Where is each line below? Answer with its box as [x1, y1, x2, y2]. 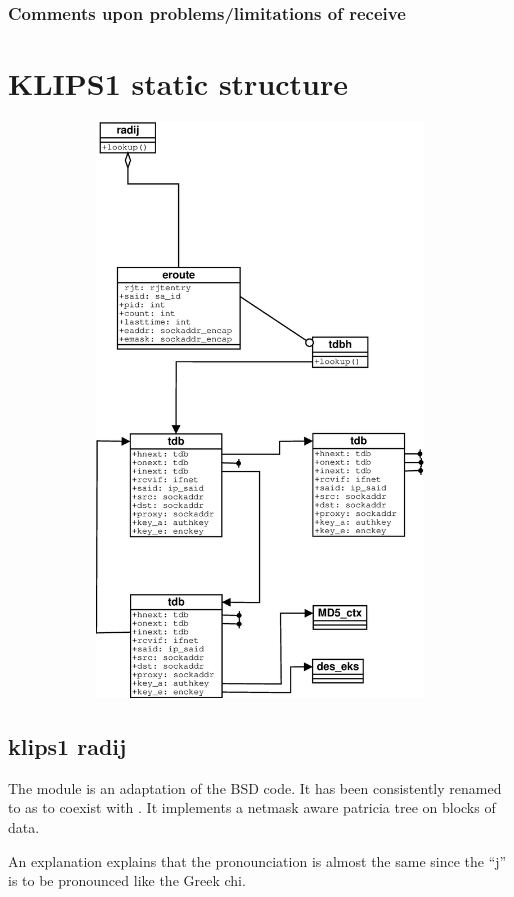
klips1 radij [8, 730, 127, 761]
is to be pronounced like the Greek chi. [8, 870, 246, 891]
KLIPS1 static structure [8, 63, 349, 104]
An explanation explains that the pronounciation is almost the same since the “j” [8, 850, 507, 871]
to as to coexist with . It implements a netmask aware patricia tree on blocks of [8, 797, 496, 818]
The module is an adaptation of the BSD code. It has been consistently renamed [8, 777, 502, 798]
